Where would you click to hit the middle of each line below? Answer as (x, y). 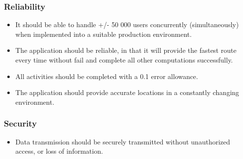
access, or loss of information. (59, 151)
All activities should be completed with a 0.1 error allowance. (107, 76)
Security (20, 123)
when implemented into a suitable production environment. (104, 34)
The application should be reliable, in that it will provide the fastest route (126, 50)
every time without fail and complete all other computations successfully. (124, 60)
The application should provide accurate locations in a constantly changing (127, 92)
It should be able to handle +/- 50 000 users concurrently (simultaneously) (127, 24)
